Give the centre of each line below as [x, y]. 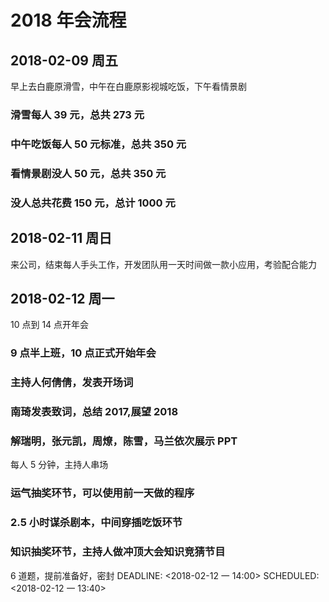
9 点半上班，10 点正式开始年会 [83, 353]
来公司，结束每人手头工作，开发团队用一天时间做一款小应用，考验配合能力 [163, 264]
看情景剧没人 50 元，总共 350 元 [88, 173]
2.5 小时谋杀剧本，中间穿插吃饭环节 [96, 523]
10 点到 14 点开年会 [50, 325]
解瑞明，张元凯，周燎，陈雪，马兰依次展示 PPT [124, 441]
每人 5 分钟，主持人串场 [59, 465]
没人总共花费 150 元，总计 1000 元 [93, 203]
